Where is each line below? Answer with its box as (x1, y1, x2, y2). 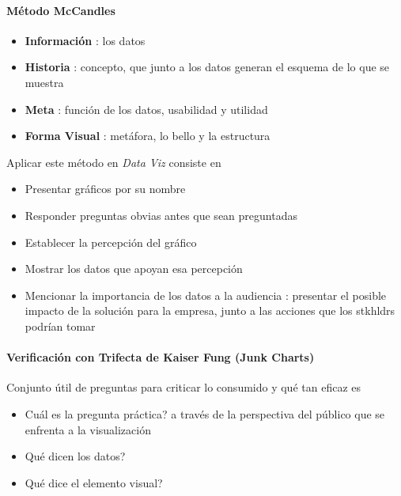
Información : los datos (25, 32, 146, 48)
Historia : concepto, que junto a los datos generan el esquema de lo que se (25, 59, 390, 75)
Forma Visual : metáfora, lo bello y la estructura (25, 127, 270, 144)
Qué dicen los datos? (25, 448, 126, 464)
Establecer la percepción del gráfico (25, 233, 197, 250)
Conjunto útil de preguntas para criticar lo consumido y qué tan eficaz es (6, 379, 361, 396)
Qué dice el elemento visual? (25, 474, 163, 490)
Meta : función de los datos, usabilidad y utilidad (25, 100, 268, 117)
